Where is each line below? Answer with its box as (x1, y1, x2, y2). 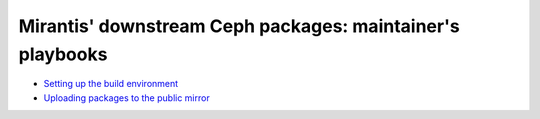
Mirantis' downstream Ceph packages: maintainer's (18, 15, 460, 37)
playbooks (18, 43, 108, 65)
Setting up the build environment (43, 78, 179, 90)
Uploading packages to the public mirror (43, 91, 210, 104)
